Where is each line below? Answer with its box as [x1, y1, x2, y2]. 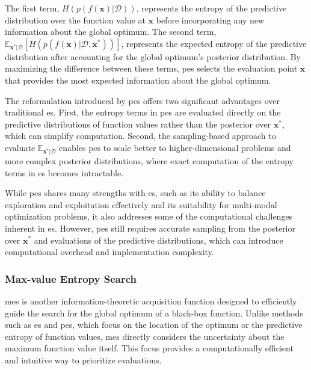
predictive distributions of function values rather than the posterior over [5, 117, 271, 130]
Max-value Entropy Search [5, 271, 137, 286]
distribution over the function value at [5, 13, 146, 26]
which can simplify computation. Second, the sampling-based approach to [5, 129, 276, 142]
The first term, [5, 2, 60, 14]
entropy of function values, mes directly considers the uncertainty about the [5, 330, 285, 342]
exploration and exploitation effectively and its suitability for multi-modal [5, 198, 277, 211]
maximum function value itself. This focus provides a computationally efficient [5, 342, 294, 354]
